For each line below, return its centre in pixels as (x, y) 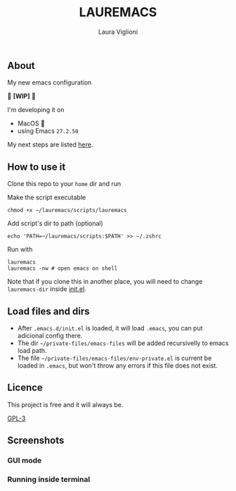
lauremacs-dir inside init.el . (47, 289)
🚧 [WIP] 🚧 (22, 97)
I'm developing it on (36, 110)
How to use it (37, 167)
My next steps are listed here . (50, 144)
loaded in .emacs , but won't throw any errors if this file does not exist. (117, 365)
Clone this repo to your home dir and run (64, 184)
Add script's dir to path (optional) (55, 223)
